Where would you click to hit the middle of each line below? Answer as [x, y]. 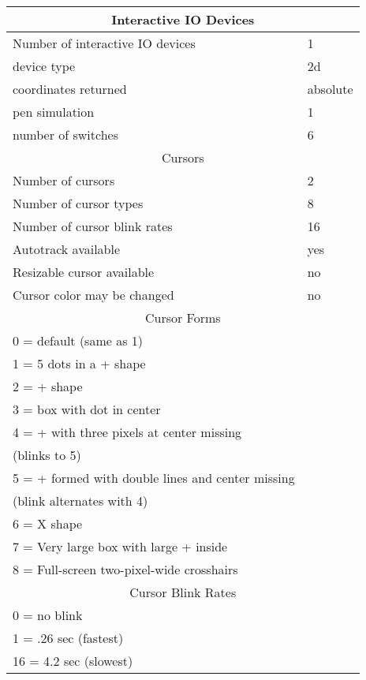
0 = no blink [48, 615]
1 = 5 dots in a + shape [79, 363]
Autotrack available [67, 249]
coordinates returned [70, 89]
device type [44, 66]
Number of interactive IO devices [104, 43]
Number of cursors [64, 180]
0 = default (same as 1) [78, 340]
